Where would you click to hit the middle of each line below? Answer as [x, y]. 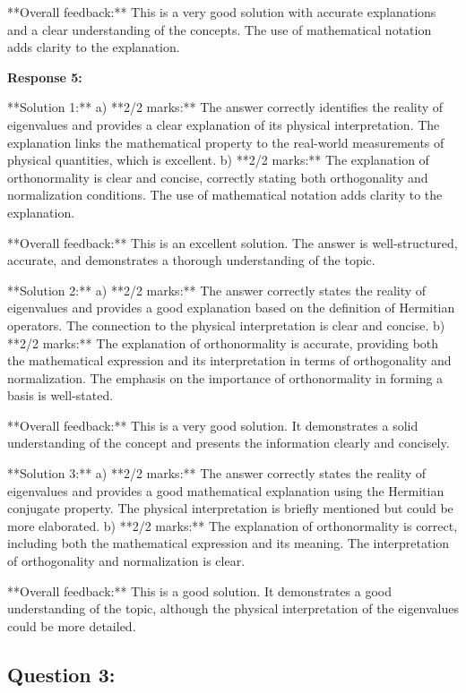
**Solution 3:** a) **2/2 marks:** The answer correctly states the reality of [217, 473]
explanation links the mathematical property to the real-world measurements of [226, 142]
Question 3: [61, 674]
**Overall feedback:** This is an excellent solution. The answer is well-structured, [233, 242]
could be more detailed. [72, 625]
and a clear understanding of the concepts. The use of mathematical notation [220, 29]
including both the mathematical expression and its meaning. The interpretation [229, 543]
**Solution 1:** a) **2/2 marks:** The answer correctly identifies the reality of [225, 107]
